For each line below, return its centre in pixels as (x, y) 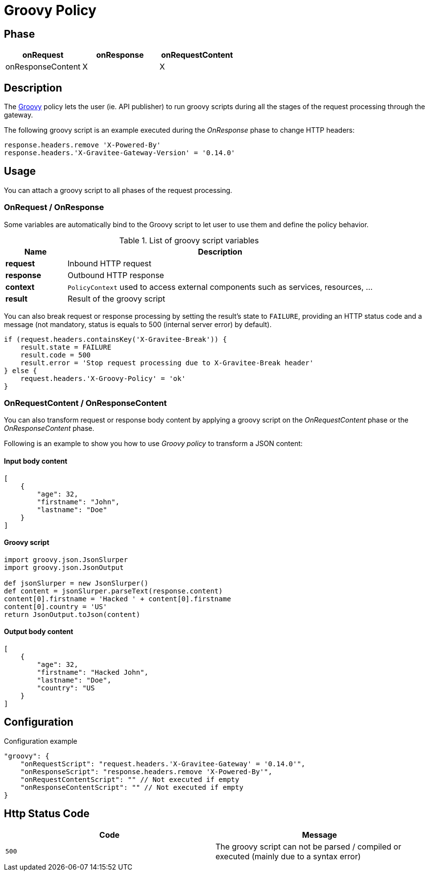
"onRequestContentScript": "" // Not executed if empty (130, 779)
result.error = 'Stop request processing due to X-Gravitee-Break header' (167, 363)
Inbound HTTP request (109, 263)
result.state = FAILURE (66, 347)
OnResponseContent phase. (49, 428)
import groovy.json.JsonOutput (64, 567)
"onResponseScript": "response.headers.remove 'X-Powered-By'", (146, 771)
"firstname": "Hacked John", (93, 673)
